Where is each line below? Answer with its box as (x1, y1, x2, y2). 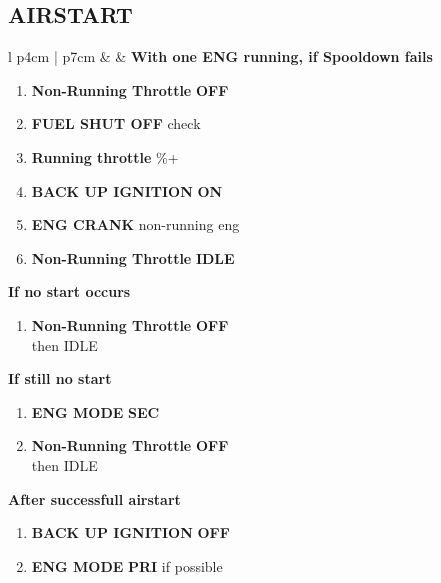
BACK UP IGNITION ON (31, 180, 223, 201)
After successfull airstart (8, 488, 181, 509)
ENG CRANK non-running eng (31, 214, 240, 235)
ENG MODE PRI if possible (31, 555, 223, 576)
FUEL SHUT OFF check (31, 113, 201, 134)
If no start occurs (8, 281, 131, 302)
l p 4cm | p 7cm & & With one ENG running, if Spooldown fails (8, 46, 433, 67)
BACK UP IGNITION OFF (31, 522, 230, 543)
